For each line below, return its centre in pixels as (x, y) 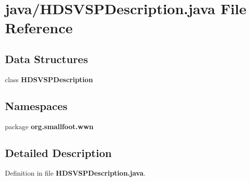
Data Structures (46, 58)
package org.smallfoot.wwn (49, 126)
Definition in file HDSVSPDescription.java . (75, 173)
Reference (39, 28)
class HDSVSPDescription (49, 79)
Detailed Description (58, 152)
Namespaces (36, 105)
